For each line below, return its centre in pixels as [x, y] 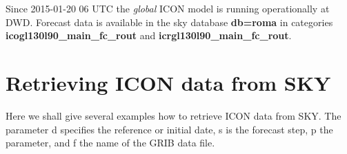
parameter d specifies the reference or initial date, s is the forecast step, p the [169, 129]
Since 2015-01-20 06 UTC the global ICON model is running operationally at [168, 8]
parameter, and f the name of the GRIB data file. [110, 143]
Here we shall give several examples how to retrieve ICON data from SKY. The [173, 115]
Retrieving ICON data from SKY [168, 82]
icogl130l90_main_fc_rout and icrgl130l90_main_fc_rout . [149, 35]
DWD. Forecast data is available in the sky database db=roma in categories [169, 22]
